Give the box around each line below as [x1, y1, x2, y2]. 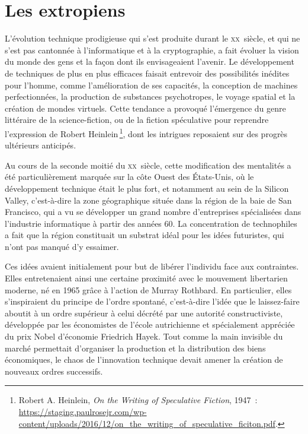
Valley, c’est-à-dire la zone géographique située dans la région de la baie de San [5, 194, 292, 206]
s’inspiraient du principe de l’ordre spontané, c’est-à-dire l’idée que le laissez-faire [5, 295, 300, 308]
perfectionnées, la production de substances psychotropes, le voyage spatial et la [5, 90, 296, 103]
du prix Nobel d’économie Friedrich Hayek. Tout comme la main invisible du [5, 330, 283, 343]
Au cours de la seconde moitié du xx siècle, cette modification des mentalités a [5, 159, 291, 171]
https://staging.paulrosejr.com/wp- [18, 406, 147, 417]
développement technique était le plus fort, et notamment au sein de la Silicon [5, 182, 289, 194]
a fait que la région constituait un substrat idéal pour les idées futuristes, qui [5, 229, 284, 241]
